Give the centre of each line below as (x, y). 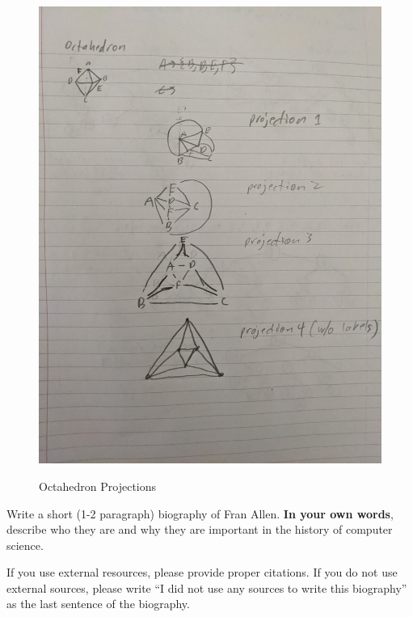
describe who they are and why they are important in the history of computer (200, 529)
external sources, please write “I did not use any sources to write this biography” (207, 587)
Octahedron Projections (98, 486)
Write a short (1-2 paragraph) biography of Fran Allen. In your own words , (200, 513)
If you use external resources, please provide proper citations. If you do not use (202, 572)
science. (25, 545)
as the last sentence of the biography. (98, 604)
